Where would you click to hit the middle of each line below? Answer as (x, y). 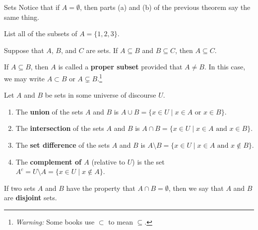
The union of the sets (49, 111)
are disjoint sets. (31, 198)
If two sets (20, 188)
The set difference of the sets (63, 145)
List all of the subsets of (41, 33)
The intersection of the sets (60, 128)
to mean (121, 221)
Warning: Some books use (55, 221)
